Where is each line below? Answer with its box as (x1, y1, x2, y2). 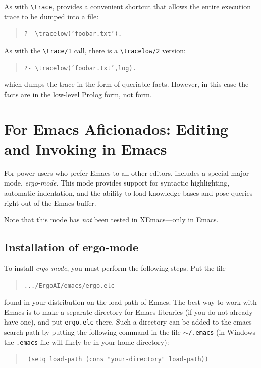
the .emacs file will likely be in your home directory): (4, 336, 169, 347)
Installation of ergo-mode (4, 239, 139, 255)
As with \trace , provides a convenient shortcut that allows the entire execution (4, 1, 251, 11)
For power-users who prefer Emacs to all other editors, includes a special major (4, 167, 249, 178)
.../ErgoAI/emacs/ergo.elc (24, 282, 115, 290)
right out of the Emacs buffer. (4, 197, 96, 208)
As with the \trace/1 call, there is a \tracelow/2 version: (4, 44, 186, 55)
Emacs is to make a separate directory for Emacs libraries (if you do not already (4, 306, 253, 317)
